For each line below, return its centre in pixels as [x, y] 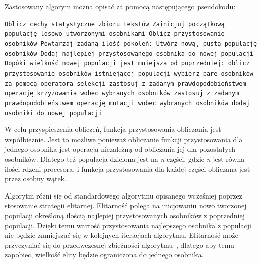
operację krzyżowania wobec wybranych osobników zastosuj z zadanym [122, 93]
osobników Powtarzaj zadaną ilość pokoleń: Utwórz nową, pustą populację [131, 44]
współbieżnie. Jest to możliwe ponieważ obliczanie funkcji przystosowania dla [124, 139]
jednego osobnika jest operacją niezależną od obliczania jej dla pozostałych [120, 149]
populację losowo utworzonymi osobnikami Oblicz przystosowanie [115, 34]
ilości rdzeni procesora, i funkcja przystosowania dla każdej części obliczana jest [127, 169]
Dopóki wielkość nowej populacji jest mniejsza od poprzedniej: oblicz [127, 64]
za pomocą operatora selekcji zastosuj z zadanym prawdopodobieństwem [125, 83]
